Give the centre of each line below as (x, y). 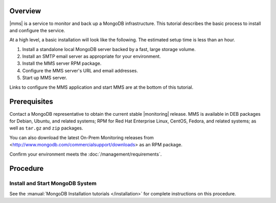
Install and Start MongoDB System (53, 184)
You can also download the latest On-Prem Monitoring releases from (82, 137)
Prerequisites (31, 102)
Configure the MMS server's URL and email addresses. (80, 70)
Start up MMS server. (45, 78)
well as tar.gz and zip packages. (46, 128)
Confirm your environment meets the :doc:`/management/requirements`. (86, 154)
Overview (25, 11)
